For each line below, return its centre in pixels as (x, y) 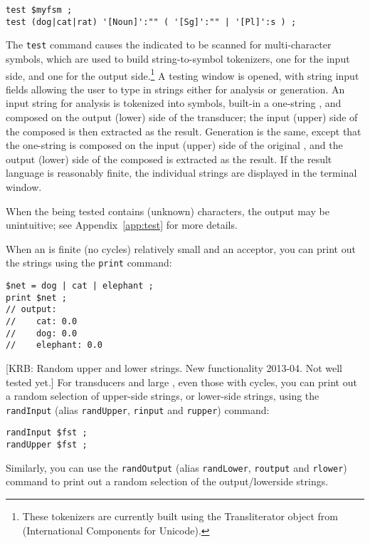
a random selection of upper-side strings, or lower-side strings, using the (163, 396)
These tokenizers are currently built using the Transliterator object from (180, 516)
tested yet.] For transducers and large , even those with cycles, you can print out (181, 382)
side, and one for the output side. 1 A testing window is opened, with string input (183, 74)
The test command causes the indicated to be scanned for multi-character (169, 45)
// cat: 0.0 (42, 321)
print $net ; (36, 298)
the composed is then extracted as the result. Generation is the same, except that (184, 131)
